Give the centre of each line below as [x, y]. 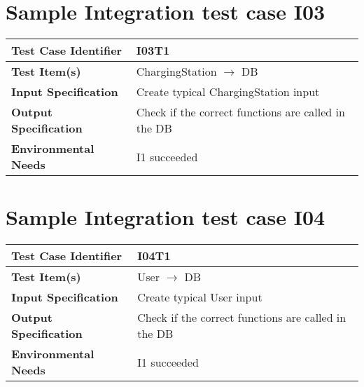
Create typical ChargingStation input [228, 92]
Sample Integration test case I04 [166, 217]
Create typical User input [200, 297]
